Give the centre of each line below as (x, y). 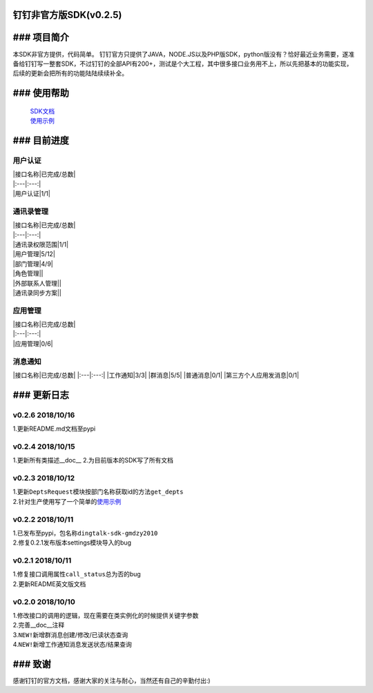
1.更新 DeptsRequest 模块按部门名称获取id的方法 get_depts (98, 492)
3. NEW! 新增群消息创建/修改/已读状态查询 (70, 634)
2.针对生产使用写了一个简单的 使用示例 (67, 501)
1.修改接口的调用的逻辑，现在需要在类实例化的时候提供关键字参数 (106, 616)
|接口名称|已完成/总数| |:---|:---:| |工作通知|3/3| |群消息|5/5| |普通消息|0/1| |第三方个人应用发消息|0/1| (156, 375)
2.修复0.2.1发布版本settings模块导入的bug (72, 543)
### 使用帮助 (41, 93)
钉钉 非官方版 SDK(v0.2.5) (67, 15)
